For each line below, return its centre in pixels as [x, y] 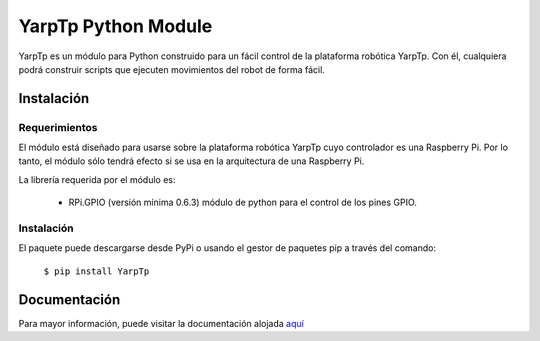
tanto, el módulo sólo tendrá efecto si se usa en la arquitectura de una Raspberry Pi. [191, 161]
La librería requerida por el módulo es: [97, 179]
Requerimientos [58, 127]
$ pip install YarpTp [96, 271]
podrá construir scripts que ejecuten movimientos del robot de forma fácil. [171, 69]
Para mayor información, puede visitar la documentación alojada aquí [161, 323]
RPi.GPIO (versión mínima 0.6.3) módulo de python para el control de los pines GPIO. [242, 202]
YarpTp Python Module [115, 26]
